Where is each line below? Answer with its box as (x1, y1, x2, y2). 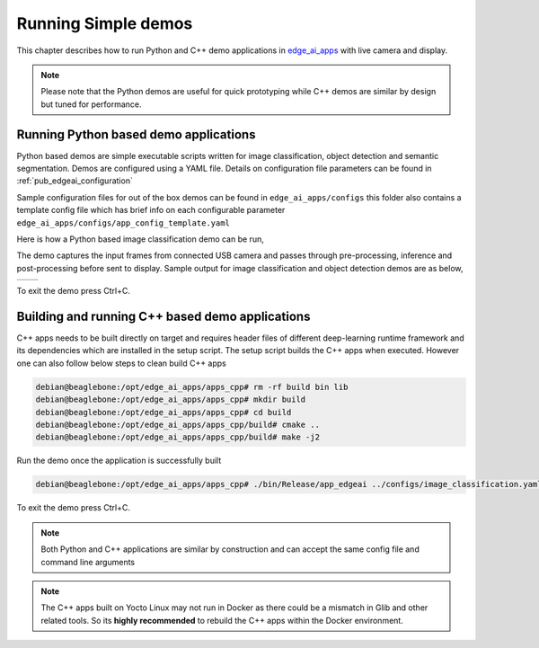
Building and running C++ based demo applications (16, 308, 311, 324)
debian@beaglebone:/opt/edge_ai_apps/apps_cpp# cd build (35, 407, 292, 417)
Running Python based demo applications (16, 127, 256, 142)
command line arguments (40, 556, 136, 567)
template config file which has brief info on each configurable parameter (16, 205, 286, 216)
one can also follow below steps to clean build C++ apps (16, 358, 226, 368)
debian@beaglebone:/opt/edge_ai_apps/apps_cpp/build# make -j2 (35, 432, 321, 442)
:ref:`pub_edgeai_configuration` (16, 175, 134, 186)
